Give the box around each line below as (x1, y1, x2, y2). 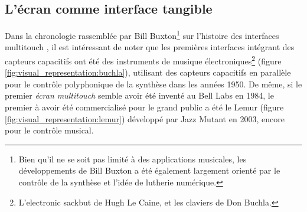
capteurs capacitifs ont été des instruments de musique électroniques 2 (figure (5, 53, 282, 67)
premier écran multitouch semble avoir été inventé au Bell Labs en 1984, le (5, 89, 274, 102)
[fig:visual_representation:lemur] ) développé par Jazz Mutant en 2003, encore (5, 112, 285, 125)
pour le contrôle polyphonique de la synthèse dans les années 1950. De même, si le (5, 77, 302, 90)
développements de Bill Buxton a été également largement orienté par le (18, 164, 280, 177)
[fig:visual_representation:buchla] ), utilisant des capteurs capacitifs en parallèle (5, 66, 291, 79)
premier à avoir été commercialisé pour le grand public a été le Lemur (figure (5, 101, 284, 113)
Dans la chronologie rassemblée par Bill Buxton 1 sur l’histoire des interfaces (5, 28, 279, 41)
